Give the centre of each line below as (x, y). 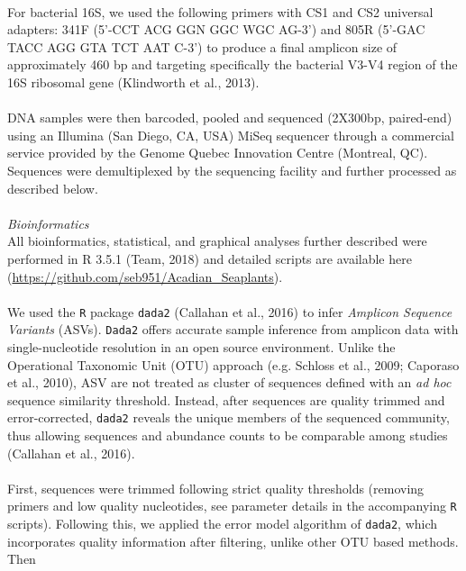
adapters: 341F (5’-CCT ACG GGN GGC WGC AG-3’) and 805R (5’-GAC (216, 29)
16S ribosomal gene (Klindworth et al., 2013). (133, 82)
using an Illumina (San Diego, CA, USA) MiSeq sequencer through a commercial (231, 135)
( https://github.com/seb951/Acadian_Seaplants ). (145, 276)
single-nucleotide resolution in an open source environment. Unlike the (201, 347)
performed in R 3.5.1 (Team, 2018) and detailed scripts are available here (210, 258)
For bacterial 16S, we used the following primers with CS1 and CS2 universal (220, 11)
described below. (53, 188)
